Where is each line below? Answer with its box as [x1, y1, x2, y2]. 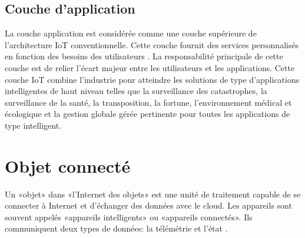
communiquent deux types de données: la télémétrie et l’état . [5, 222, 228, 234]
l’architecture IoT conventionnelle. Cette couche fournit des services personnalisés [5, 38, 299, 51]
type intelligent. [5, 119, 62, 131]
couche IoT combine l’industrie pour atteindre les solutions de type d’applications [5, 73, 300, 85]
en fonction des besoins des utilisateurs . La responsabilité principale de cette [5, 50, 283, 62]
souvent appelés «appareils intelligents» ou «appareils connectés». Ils [5, 210, 253, 223]
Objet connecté [5, 153, 131, 177]
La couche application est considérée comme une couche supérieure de [5, 27, 257, 39]
